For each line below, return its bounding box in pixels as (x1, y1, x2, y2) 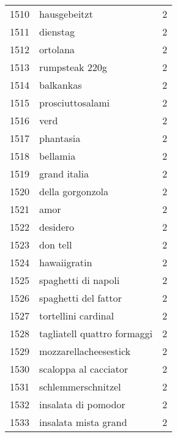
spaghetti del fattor (39, 291, 122, 305)
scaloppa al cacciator (39, 362, 129, 376)
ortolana (39, 42, 75, 56)
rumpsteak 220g (39, 60, 107, 74)
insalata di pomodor (39, 397, 126, 411)
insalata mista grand (39, 415, 127, 429)
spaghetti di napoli (39, 273, 120, 287)
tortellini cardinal (39, 308, 114, 323)
